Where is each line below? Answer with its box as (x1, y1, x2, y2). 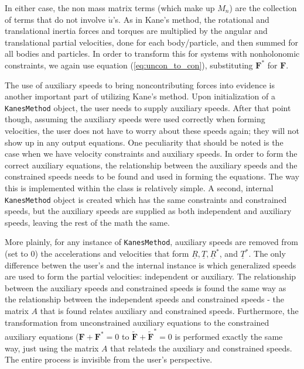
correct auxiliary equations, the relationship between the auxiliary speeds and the (5, 158, 298, 171)
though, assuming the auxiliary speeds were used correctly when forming (5, 113, 265, 125)
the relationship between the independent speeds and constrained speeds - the (5, 293, 284, 305)
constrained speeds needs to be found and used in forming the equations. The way (5, 170, 299, 182)
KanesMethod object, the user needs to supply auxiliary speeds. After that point (5, 101, 291, 113)
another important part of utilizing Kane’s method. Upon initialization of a (5, 90, 275, 102)
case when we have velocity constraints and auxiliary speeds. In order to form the (5, 147, 298, 160)
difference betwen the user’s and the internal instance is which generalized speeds (5, 258, 296, 271)
